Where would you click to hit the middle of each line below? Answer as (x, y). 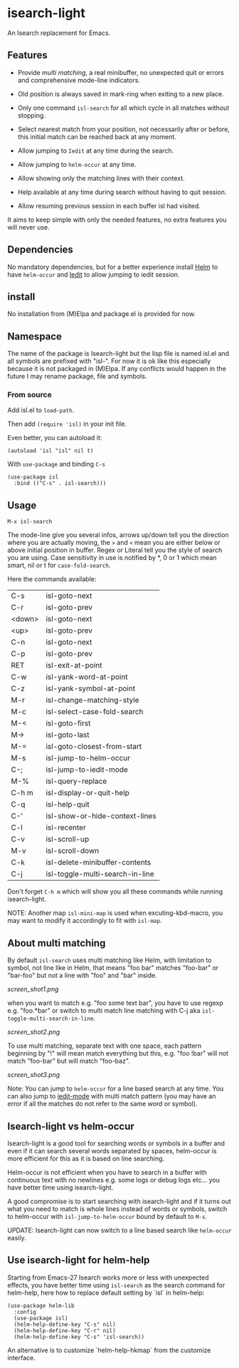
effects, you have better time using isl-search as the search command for (116, 1285)
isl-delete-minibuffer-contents (99, 862)
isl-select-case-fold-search (95, 712)
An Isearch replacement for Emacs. (59, 33)
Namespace (35, 336)
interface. (21, 1357)
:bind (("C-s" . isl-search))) (60, 484)
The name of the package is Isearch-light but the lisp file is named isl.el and (118, 354)
